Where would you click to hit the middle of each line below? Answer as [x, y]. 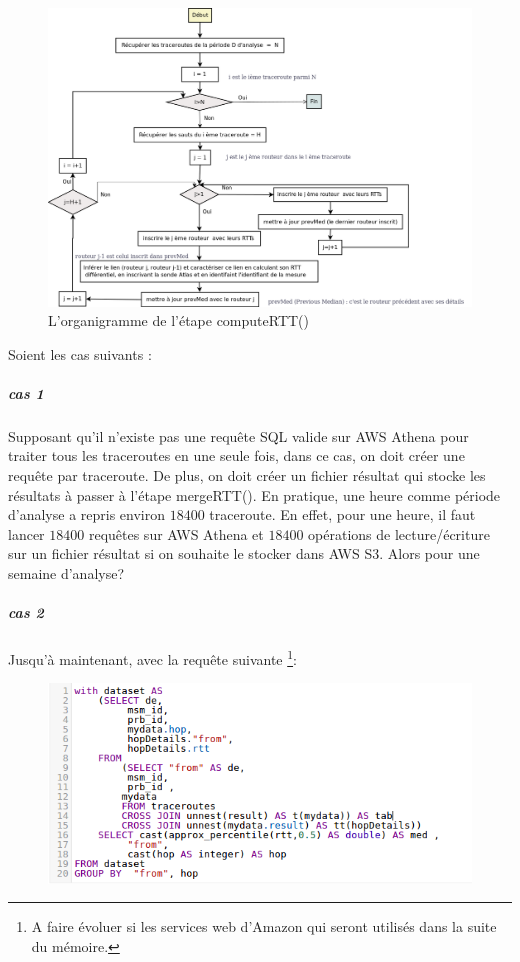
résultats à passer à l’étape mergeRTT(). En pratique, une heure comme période [254, 494]
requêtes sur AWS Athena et [176, 533]
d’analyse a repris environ [87, 514]
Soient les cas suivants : [80, 353]
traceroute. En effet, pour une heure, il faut [342, 514]
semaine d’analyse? [66, 573]
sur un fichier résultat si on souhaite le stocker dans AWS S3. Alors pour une [244, 553]
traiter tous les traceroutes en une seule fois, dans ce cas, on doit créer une [236, 455]
